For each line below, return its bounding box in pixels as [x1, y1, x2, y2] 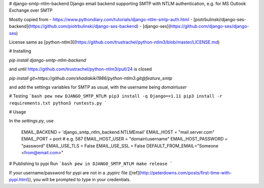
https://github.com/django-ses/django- [170, 23, 249, 29]
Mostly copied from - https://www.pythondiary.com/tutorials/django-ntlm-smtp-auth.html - [9, 16, 193, 22]
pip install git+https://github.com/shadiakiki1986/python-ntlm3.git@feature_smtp [9, 75, 173, 81]
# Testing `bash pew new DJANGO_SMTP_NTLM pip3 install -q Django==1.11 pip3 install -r [9, 93, 222, 99]
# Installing [9, 48, 31, 54]
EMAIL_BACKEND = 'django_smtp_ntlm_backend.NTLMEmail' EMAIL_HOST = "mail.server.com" [21, 129, 215, 135]
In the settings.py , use [9, 118, 54, 124]
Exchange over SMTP [9, 7, 53, 13]
